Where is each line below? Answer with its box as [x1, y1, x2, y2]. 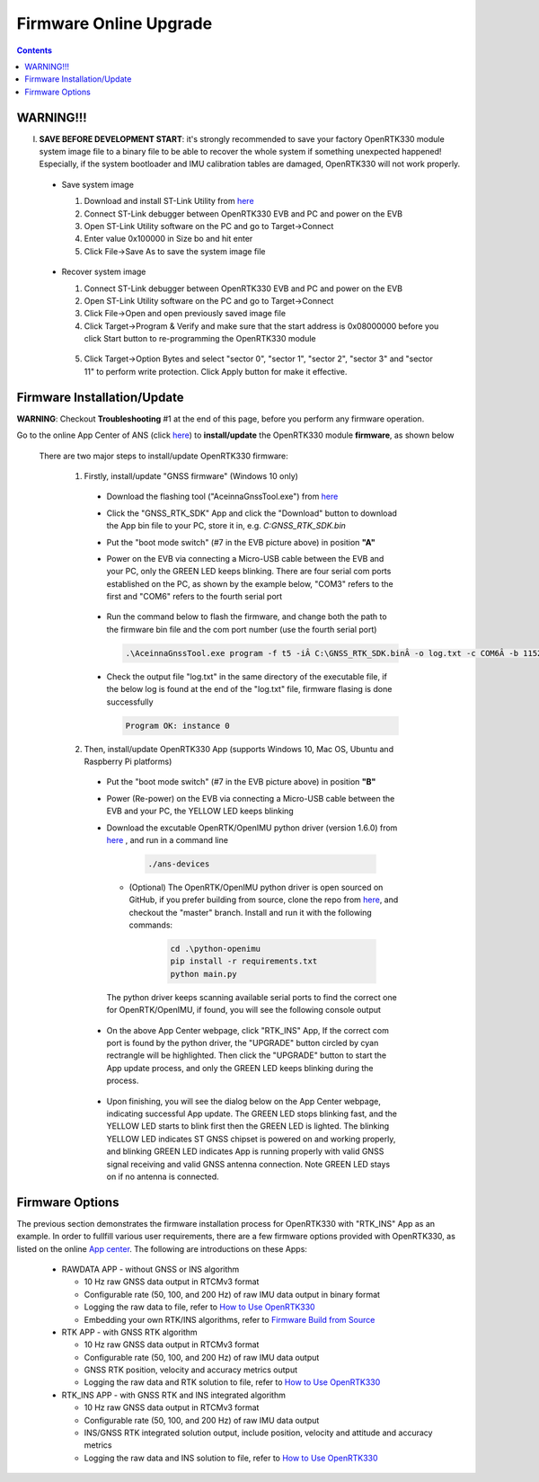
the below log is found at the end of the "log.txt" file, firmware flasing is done [106, 684, 393, 695]
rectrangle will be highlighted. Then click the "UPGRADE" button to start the [106, 1050, 387, 1060]
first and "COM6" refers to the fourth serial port [106, 591, 283, 602]
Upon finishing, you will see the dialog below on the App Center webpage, [106, 1096, 381, 1106]
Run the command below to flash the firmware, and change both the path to [106, 611, 387, 622]
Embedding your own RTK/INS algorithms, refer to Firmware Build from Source [84, 1314, 376, 1325]
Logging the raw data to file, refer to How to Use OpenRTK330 [84, 1301, 315, 1312]
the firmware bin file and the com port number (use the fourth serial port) [106, 624, 377, 635]
